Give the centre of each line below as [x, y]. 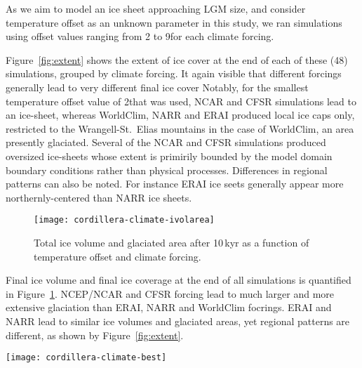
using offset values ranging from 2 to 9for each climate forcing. [140, 36]
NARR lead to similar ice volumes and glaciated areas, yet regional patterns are [178, 321]
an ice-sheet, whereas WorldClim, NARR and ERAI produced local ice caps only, [180, 115]
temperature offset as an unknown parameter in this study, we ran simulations [174, 22]
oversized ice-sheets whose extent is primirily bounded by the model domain [169, 156]
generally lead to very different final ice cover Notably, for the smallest [157, 87]
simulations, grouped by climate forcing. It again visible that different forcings [174, 73]
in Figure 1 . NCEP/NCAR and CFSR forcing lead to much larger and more [170, 293]
